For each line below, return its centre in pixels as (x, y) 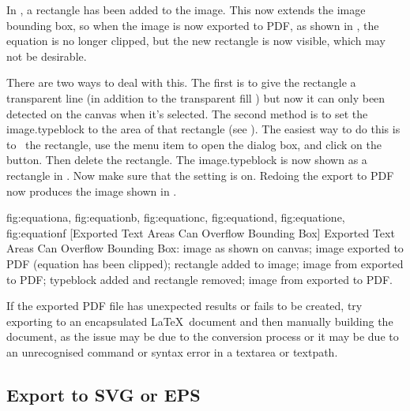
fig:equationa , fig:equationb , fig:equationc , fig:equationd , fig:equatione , (176, 217)
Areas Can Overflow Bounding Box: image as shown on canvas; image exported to (205, 248)
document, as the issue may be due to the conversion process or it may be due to (203, 336)
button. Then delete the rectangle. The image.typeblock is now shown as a (187, 160)
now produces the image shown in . (92, 191)
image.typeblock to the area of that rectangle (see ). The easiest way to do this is (203, 129)
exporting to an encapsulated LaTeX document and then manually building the (200, 321)
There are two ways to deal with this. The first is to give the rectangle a (181, 82)
